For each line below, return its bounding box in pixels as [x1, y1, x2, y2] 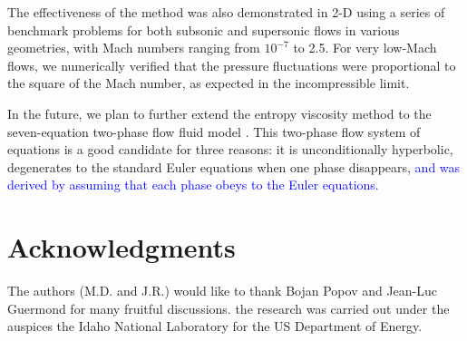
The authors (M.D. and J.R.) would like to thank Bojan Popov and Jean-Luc [7, 281, 438, 300]
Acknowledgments [7, 229, 236, 266]
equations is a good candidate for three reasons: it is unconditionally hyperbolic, [7, 140, 453, 159]
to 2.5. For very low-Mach [293, 38, 437, 57]
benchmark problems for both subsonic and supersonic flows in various [7, 20, 400, 39]
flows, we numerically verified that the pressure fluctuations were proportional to [7, 55, 456, 74]
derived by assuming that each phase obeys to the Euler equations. [7, 175, 379, 194]
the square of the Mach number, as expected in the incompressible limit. [7, 73, 410, 93]
